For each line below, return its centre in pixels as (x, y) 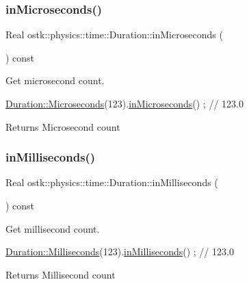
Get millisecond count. (53, 228)
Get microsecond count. (55, 80)
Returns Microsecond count (63, 126)
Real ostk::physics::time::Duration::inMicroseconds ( (114, 35)
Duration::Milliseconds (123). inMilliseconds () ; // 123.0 (120, 251)
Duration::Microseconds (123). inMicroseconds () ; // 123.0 (124, 103)
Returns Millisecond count (61, 274)
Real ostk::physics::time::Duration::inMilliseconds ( (112, 182)
